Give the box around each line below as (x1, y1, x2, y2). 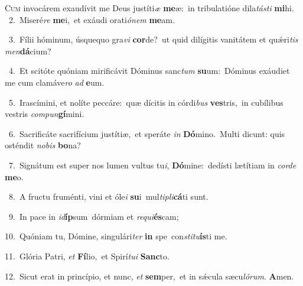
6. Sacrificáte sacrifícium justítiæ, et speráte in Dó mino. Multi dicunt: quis (8, 127, 285, 139)
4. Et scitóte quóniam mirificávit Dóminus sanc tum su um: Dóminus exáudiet (8, 64, 290, 77)
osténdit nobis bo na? (5, 139, 81, 151)
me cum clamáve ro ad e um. (5, 76, 105, 88)
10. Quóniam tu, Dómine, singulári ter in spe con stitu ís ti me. (5, 230, 227, 242)
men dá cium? (5, 44, 51, 57)
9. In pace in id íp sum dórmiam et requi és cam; (8, 210, 179, 222)
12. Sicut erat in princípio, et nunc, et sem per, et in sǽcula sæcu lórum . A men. (5, 269, 294, 282)
